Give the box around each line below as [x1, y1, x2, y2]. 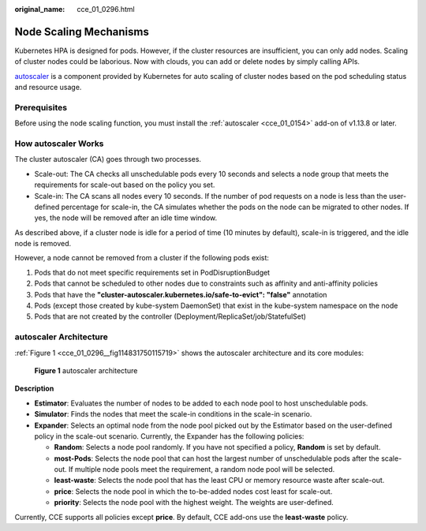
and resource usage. [14, 83, 82, 92]
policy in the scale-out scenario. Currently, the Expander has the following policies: [34, 431, 305, 441]
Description [14, 383, 54, 394]
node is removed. [14, 239, 72, 249]
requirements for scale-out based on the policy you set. [34, 180, 215, 189]
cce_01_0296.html [77, 5, 135, 13]
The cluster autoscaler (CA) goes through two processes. [14, 155, 201, 164]
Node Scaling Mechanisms [14, 24, 149, 39]
